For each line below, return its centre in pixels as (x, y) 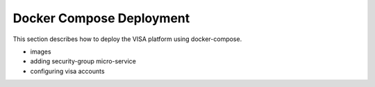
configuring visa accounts (67, 71)
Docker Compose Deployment (101, 18)
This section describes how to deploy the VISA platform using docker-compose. (127, 39)
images (41, 52)
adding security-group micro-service (83, 61)
